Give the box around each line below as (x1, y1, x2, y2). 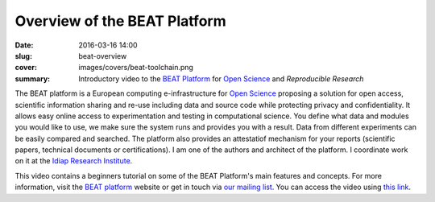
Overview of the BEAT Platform (14, 12, 226, 30)
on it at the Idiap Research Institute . (14, 156, 133, 166)
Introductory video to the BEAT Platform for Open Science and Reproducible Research (78, 73, 364, 84)
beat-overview (78, 51, 127, 60)
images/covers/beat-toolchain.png (78, 63, 193, 72)
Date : (14, 40, 34, 50)
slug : (14, 51, 32, 60)
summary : (14, 73, 51, 84)
